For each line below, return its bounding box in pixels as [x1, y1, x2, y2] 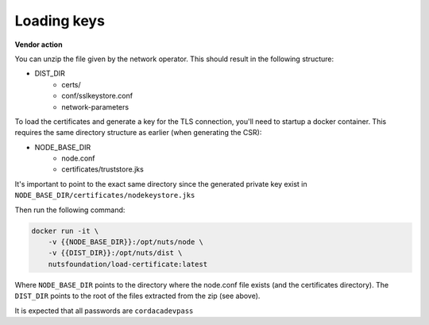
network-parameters [61, 102, 129, 111]
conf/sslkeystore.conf [61, 91, 133, 101]
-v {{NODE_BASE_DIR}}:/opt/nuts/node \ [48, 238, 204, 246]
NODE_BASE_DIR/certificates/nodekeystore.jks [14, 191, 195, 200]
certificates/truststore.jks [61, 164, 145, 174]
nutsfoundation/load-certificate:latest [48, 259, 208, 269]
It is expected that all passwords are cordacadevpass [14, 306, 194, 315]
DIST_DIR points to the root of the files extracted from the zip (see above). [14, 291, 261, 301]
